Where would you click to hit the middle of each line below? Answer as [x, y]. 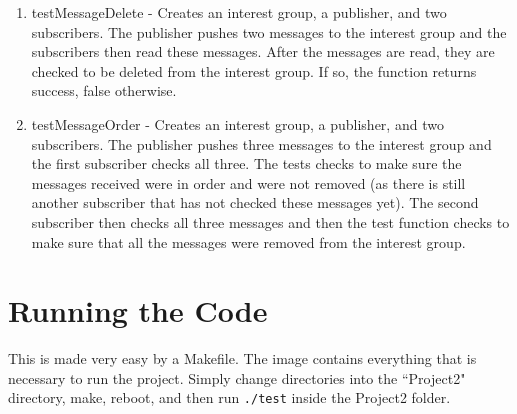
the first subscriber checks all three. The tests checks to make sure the [246, 163]
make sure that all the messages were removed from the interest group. [248, 241]
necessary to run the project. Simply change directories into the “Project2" [237, 377]
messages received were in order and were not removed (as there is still [248, 182]
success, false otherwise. [104, 90]
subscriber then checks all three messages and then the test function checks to [270, 221]
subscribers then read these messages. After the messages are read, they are [263, 51]
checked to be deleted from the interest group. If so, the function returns [254, 70]
